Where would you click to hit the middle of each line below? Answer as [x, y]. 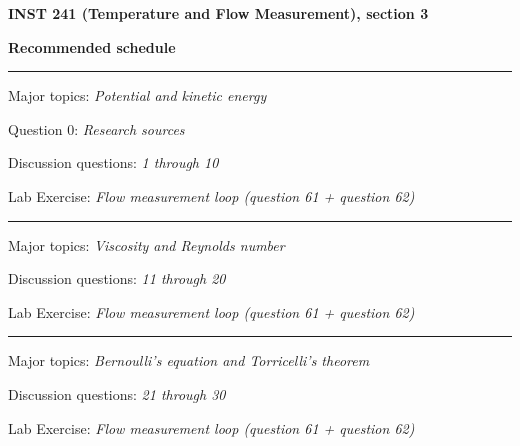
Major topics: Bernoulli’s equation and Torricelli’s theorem [189, 360]
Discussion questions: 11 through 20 [117, 278]
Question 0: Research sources [96, 128]
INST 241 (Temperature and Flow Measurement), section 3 [218, 13]
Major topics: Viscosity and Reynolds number [146, 244]
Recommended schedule [92, 46]
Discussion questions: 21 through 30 [117, 393]
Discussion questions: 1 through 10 [113, 162]
